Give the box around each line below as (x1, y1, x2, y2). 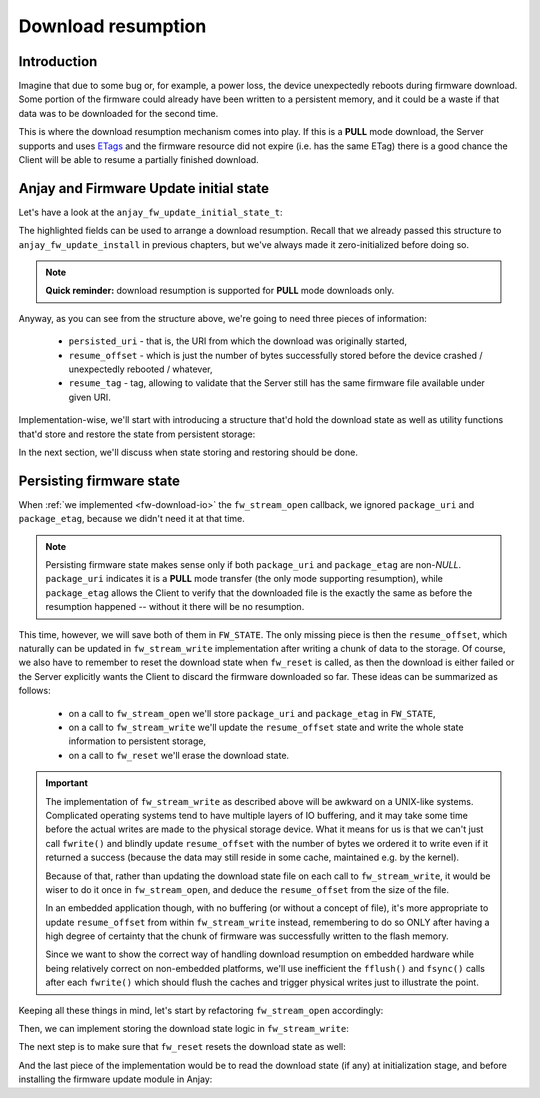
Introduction (18, 53, 98, 70)
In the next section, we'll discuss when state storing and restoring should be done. (18, 446, 359, 458)
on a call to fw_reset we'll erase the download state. (68, 749, 290, 761)
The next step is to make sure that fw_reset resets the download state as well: (18, 1041, 347, 1053)
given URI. (68, 391, 112, 403)
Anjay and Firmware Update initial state (18, 180, 270, 197)
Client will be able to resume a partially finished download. (18, 154, 259, 166)
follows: (18, 685, 51, 697)
